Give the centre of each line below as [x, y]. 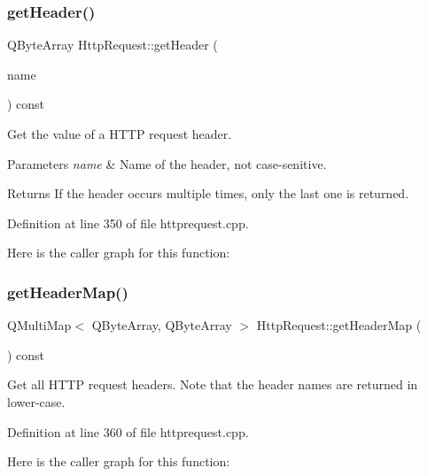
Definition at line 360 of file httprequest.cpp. [128, 431]
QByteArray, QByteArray [162, 325]
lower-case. [36, 401]
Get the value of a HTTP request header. [120, 134]
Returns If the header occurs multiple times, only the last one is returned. [208, 193]
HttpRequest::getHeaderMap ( [339, 325]
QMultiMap [39, 325]
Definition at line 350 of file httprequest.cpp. [128, 223]
